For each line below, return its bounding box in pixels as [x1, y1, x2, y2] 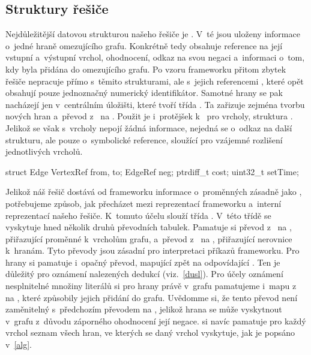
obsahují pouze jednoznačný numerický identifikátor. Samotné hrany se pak [5, 86, 283, 99]
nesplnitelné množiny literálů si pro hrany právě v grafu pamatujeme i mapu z [5, 279, 297, 292]
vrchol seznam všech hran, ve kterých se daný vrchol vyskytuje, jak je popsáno [5, 326, 295, 339]
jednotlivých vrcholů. [5, 145, 83, 158]
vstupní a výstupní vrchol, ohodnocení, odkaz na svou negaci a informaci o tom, [5, 51, 305, 64]
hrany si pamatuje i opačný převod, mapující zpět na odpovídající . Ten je [5, 255, 280, 268]
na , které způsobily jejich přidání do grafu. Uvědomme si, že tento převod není [5, 291, 298, 303]
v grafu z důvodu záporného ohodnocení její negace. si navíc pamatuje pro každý [5, 314, 306, 327]
